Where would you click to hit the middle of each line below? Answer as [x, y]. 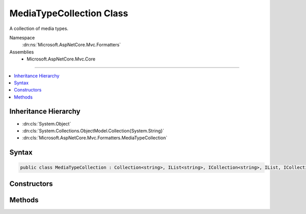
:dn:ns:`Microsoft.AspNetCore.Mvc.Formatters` [71, 45]
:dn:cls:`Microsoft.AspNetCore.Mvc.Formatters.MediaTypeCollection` [95, 138]
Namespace [22, 38]
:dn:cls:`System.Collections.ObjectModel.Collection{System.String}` [93, 131]
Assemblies [22, 52]
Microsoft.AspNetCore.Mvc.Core [61, 59]
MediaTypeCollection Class [69, 13]
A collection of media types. [39, 28]
